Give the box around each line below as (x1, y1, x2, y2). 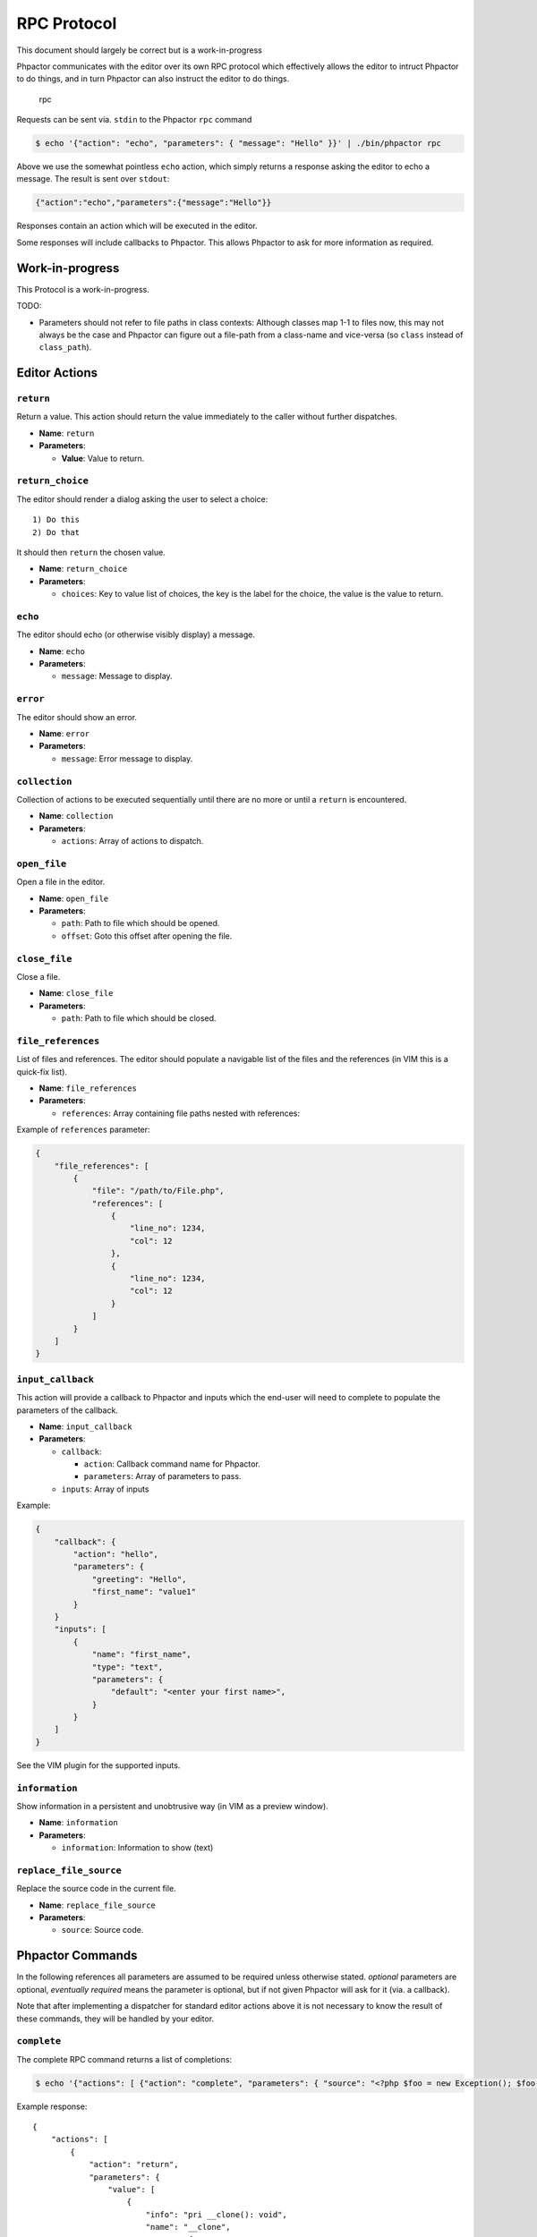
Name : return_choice (38, 564, 128, 574)
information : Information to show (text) (61, 1842, 214, 1853)
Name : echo (38, 645, 85, 657)
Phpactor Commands (16, 1948, 138, 1963)
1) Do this (32, 515, 81, 525)
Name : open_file (38, 893, 109, 904)
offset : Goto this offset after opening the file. (61, 931, 233, 941)
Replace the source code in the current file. (16, 1884, 176, 1894)
